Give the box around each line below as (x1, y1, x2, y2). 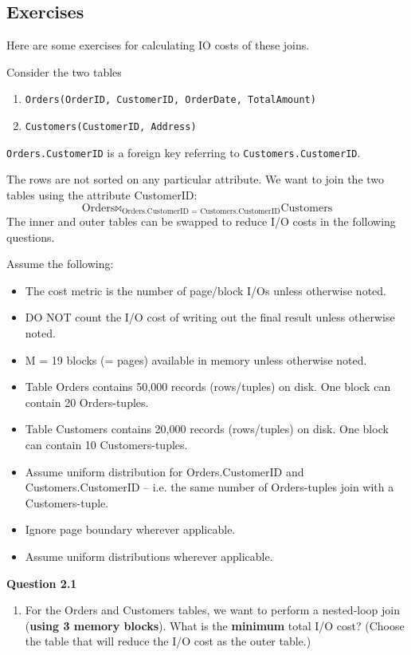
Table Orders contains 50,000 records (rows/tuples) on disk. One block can (25, 378, 391, 395)
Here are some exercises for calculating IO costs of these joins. (6, 37, 310, 53)
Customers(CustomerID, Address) (25, 121, 197, 133)
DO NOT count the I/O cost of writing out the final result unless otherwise (25, 309, 395, 326)
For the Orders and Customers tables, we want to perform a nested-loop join (25, 602, 400, 618)
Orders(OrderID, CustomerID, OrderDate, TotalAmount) (25, 94, 316, 106)
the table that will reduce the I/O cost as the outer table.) (25, 633, 311, 649)
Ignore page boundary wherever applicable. (25, 521, 236, 538)
